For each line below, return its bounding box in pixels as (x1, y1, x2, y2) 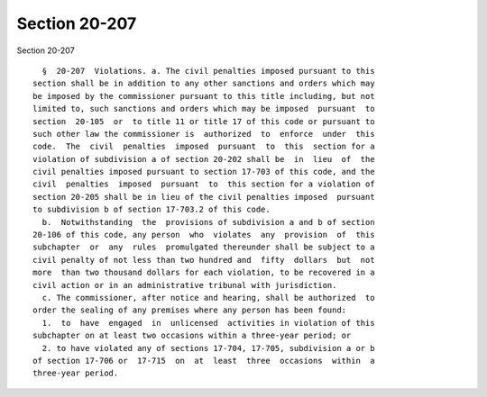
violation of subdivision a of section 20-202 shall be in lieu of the (32, 154, 375, 164)
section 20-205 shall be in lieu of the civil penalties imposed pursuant (32, 192, 375, 202)
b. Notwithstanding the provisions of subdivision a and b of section (41, 217, 375, 227)
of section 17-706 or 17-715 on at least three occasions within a (32, 356, 375, 365)
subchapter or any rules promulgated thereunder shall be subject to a (32, 242, 375, 252)
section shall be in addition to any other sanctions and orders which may (32, 78, 375, 89)
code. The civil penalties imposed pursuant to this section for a (32, 141, 375, 152)
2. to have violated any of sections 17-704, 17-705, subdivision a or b (41, 343, 375, 353)
